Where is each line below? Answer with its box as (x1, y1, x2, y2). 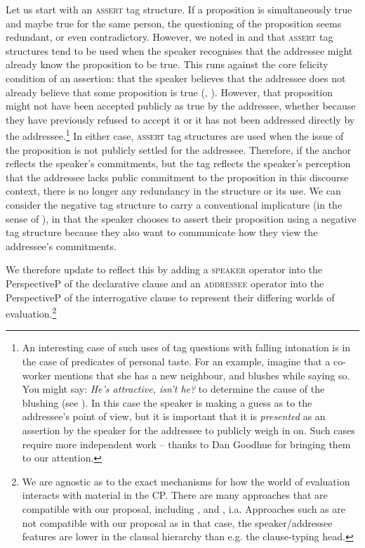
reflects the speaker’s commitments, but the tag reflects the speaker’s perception (6, 156, 351, 171)
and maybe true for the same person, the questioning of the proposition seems (6, 15, 342, 30)
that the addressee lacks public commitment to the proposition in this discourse (6, 169, 349, 184)
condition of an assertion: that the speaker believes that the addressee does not (6, 70, 346, 85)
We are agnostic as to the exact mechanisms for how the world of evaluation (22, 474, 350, 488)
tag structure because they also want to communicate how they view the (6, 225, 318, 240)
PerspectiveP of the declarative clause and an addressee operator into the (6, 275, 324, 290)
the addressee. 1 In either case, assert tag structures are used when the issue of (6, 126, 344, 143)
